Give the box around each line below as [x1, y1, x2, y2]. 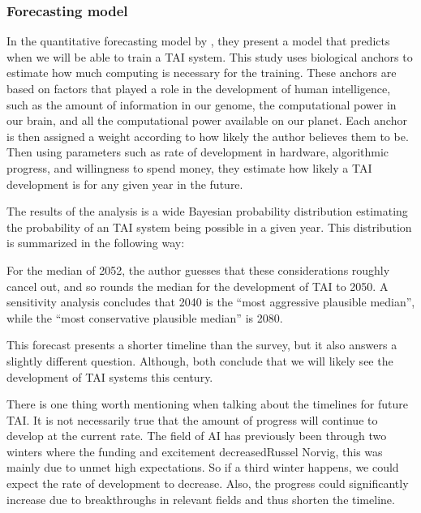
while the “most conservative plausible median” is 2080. [6, 309, 283, 326]
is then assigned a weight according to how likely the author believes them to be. [6, 127, 409, 144]
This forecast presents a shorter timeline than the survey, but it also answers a [6, 336, 397, 353]
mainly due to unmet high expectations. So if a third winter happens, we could [6, 459, 399, 476]
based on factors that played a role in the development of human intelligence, [6, 80, 391, 96]
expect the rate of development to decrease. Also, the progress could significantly [6, 475, 409, 492]
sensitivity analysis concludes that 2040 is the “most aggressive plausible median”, [6, 293, 415, 310]
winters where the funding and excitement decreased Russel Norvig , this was [6, 442, 383, 460]
